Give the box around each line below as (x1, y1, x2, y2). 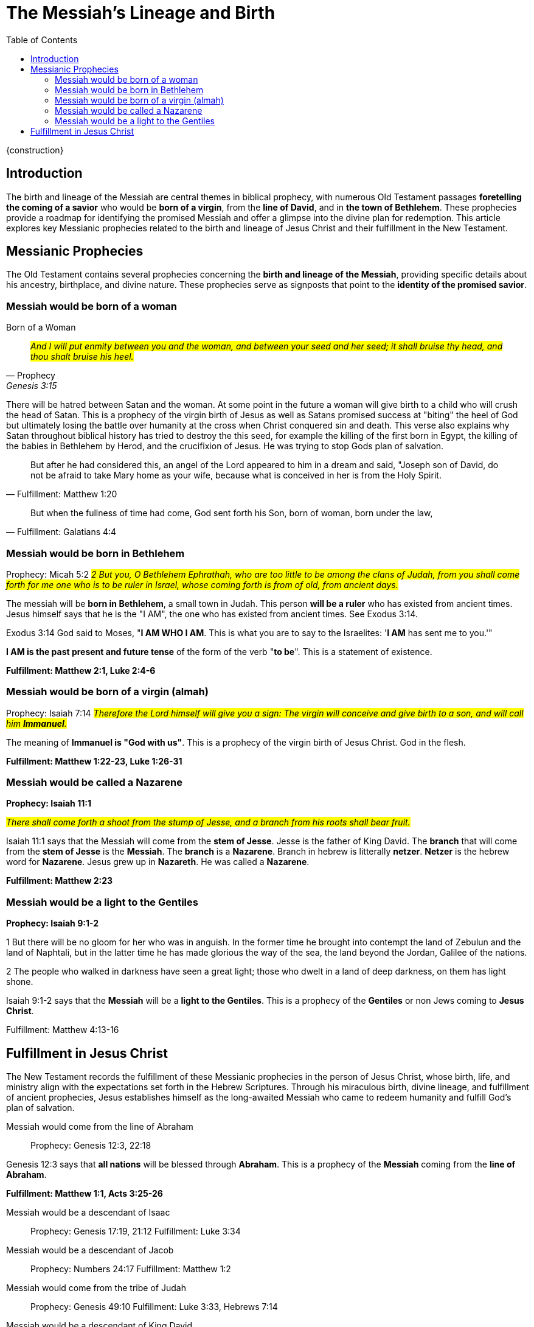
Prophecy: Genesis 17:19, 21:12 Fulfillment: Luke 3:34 (30, 1226, 241, 1237)
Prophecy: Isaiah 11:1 (6, 798, 91, 809)
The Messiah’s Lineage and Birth (6, 2, 276, 23)
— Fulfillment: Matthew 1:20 (6, 489, 117, 500)
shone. (6, 976, 33, 987)
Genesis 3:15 (6, 380, 57, 391)
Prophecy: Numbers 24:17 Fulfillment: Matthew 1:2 (30, 1264, 231, 1275)
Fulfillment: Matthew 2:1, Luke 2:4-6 (6, 665, 156, 676)
